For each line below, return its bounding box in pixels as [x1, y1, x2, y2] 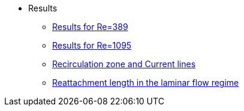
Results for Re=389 [52, 22, 128, 32]
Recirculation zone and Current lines [52, 59, 196, 69]
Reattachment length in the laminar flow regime [52, 77, 239, 88]
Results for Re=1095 [52, 40, 132, 50]
